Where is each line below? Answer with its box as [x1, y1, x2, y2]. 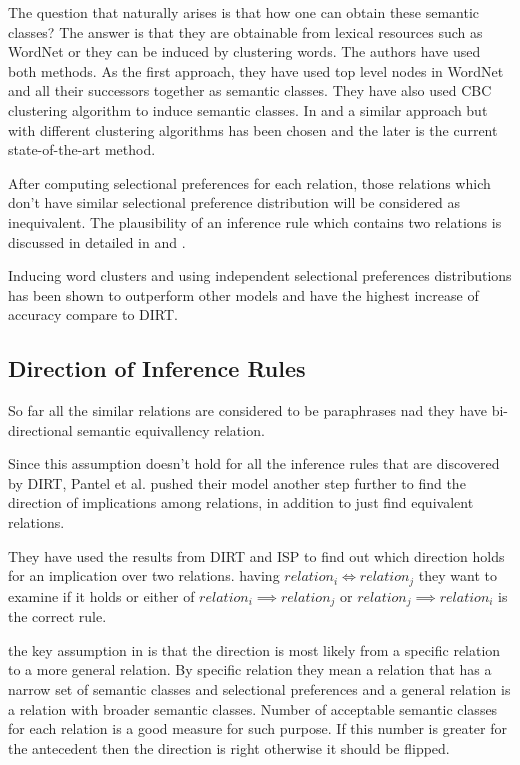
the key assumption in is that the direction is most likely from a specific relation [8, 639, 501, 660]
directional [8, 419, 73, 440]
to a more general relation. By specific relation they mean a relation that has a [8, 659, 492, 680]
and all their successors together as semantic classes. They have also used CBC [8, 80, 492, 101]
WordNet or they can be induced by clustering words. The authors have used [8, 41, 481, 62]
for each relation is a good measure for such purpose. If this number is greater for [8, 718, 507, 739]
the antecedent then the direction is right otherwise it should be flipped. [8, 737, 450, 758]
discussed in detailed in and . [8, 231, 186, 252]
